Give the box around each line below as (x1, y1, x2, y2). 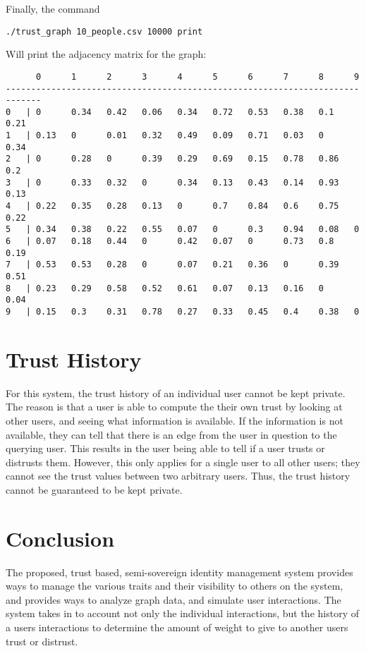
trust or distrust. (6, 633, 78, 648)
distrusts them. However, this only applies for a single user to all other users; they (6, 454, 360, 469)
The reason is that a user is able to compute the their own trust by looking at (6, 399, 343, 414)
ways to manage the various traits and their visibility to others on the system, (6, 578, 343, 593)
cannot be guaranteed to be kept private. (6, 482, 183, 497)
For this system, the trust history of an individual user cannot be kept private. (6, 385, 346, 400)
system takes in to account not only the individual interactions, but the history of (6, 606, 359, 621)
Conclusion (6, 523, 115, 552)
